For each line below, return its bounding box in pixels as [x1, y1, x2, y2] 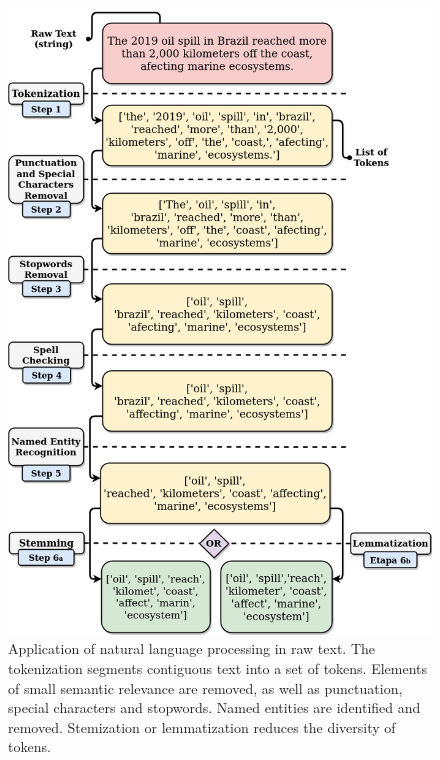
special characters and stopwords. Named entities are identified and [8, 697, 421, 718]
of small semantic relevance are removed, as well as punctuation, [8, 677, 403, 698]
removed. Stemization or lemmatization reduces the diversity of [8, 716, 396, 737]
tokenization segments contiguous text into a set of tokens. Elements [8, 657, 428, 678]
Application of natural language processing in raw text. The [8, 638, 376, 659]
